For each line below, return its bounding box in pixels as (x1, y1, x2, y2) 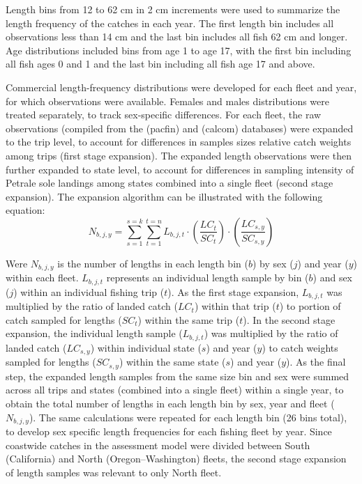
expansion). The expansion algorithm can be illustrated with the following (6, 189, 323, 203)
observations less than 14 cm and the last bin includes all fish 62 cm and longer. (6, 29, 348, 44)
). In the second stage (243, 312, 335, 327)
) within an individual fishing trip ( (13, 284, 165, 299)
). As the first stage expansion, (167, 284, 299, 299)
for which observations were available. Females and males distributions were (6, 93, 329, 108)
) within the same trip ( (137, 312, 240, 327)
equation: (6, 203, 45, 217)
